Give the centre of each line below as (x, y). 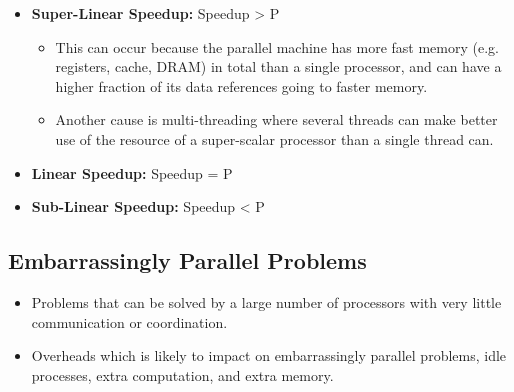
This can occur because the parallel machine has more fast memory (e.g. (277, 46)
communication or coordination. (129, 321)
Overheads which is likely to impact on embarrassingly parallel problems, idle (269, 355)
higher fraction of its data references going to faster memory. (241, 85)
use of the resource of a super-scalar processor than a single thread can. (274, 138)
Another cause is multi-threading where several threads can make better (276, 119)
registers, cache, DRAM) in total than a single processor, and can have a (278, 66)
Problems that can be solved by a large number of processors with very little (266, 301)
